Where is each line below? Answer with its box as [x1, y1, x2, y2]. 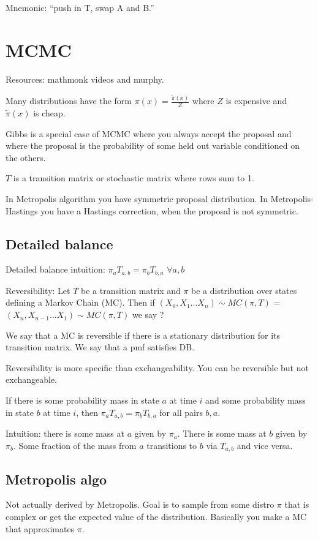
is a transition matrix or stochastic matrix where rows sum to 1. [13, 171, 254, 184]
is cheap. [33, 107, 66, 119]
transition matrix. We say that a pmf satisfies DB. [6, 341, 195, 353]
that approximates [6, 522, 75, 535]
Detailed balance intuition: [6, 263, 105, 276]
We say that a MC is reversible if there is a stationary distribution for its [6, 328, 280, 341]
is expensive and [225, 94, 287, 107]
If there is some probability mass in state [6, 394, 159, 407]
